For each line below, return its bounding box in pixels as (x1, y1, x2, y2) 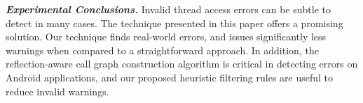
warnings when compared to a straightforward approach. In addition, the (6, 42, 319, 57)
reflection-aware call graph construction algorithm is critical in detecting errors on (6, 56, 358, 71)
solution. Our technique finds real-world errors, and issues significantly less (6, 29, 327, 44)
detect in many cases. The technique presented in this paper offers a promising (6, 15, 343, 30)
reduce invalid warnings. (6, 84, 109, 98)
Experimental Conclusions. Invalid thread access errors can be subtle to (6, 2, 331, 16)
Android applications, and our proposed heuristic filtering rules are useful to (6, 70, 334, 84)
